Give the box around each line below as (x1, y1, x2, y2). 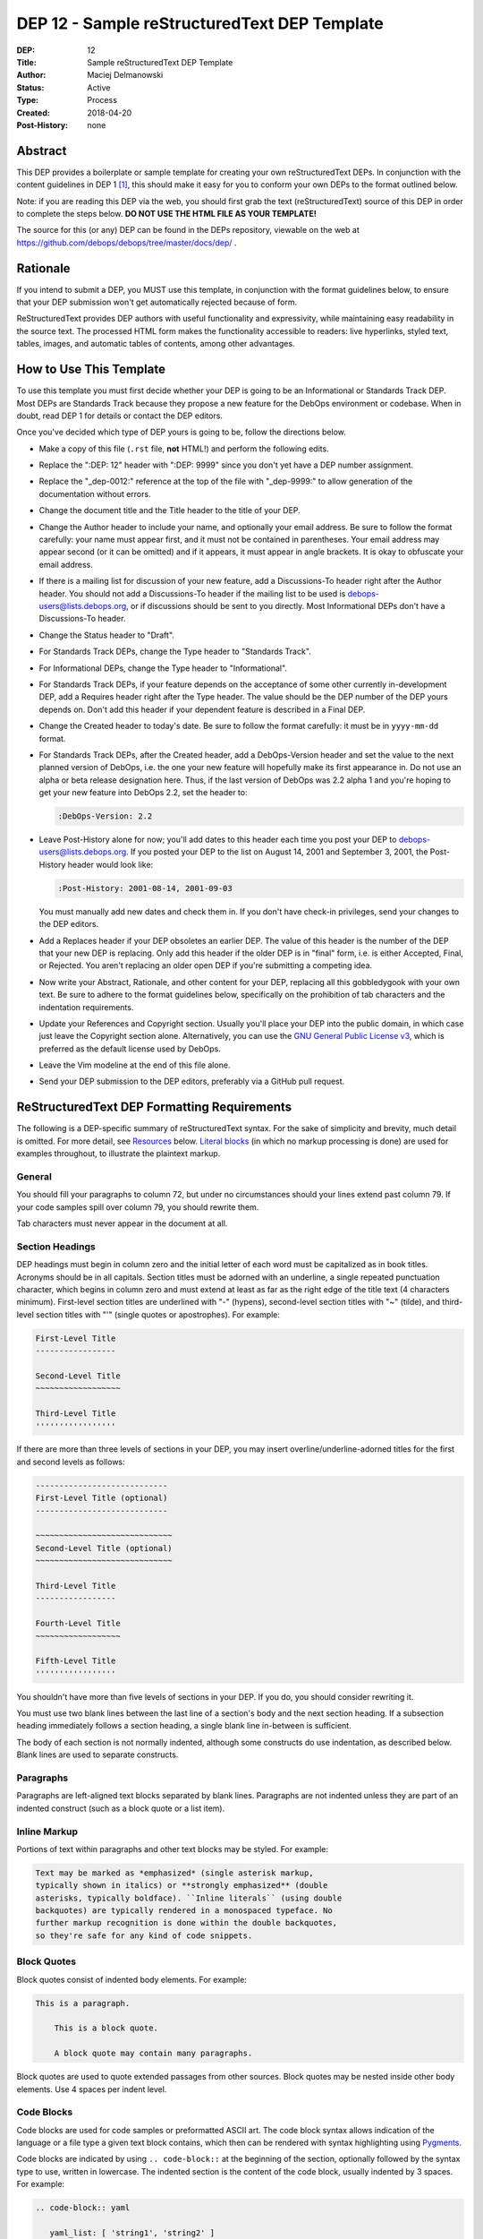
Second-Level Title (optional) (35, 1543, 174, 1553)
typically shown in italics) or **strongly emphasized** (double (35, 1881, 328, 1891)
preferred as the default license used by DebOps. (38, 1043, 221, 1054)
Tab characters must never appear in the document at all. (16, 1218, 228, 1229)
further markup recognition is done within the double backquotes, (35, 1917, 338, 1928)
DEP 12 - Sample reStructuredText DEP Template (16, 13, 384, 33)
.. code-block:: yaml (35, 2203, 131, 2213)
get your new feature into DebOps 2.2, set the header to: (38, 787, 248, 798)
